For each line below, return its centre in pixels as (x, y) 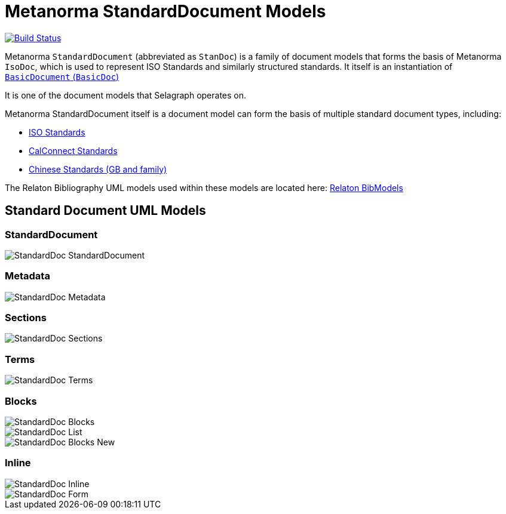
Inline (18, 463)
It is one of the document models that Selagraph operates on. (126, 95)
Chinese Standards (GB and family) (98, 169)
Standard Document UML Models (105, 211)
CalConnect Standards (73, 150)
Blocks (21, 401)
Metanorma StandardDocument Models (165, 11)
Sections (26, 318)
